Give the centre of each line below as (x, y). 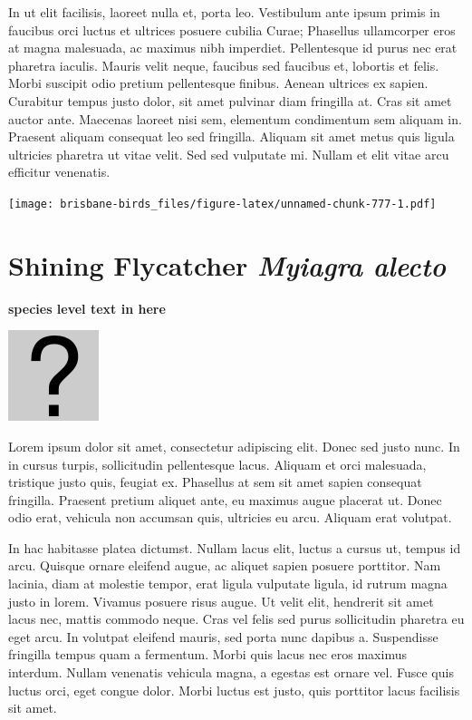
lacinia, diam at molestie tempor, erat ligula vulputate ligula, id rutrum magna (228, 584)
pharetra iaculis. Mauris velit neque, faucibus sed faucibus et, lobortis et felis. (224, 65)
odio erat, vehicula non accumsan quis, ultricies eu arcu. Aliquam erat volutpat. (230, 517)
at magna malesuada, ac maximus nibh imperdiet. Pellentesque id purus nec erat (233, 48)
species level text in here (87, 308)
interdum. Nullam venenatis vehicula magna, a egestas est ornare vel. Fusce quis (231, 672)
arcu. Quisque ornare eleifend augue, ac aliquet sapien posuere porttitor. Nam (225, 565)
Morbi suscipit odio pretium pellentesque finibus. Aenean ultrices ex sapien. (218, 83)
